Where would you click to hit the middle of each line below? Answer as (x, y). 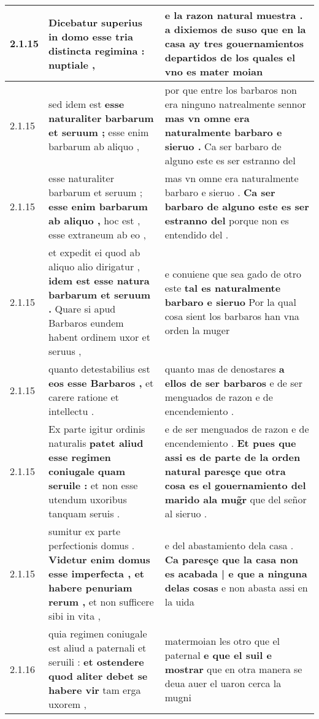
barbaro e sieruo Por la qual (230, 302)
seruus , (65, 351)
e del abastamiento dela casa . (229, 545)
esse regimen (80, 457)
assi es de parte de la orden (233, 457)
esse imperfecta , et (96, 573)
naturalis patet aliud (96, 443)
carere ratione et (84, 397)
